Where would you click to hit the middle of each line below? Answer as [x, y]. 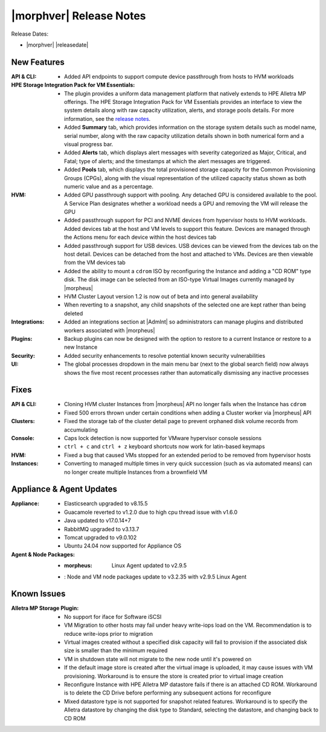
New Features [38, 62]
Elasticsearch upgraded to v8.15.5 [106, 504]
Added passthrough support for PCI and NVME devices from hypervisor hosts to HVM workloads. [186, 220]
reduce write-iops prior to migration [109, 633]
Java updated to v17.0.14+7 [97, 520]
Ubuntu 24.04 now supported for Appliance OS [123, 546]
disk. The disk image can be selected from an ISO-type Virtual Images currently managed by [180, 280]
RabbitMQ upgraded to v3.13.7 [102, 529]
